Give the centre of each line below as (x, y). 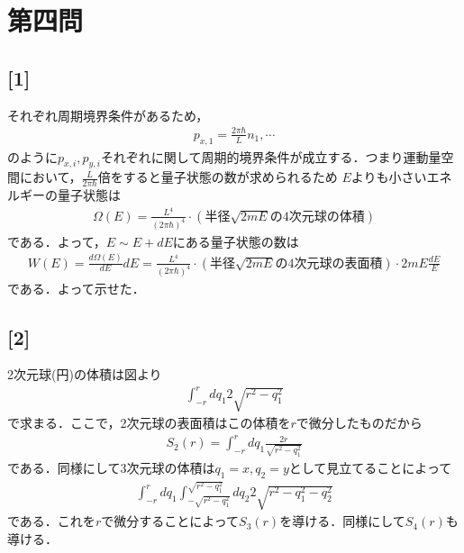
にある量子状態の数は (236, 241)
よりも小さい (389, 177)
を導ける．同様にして (342, 521)
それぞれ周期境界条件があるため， (108, 115)
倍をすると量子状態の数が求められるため (218, 177)
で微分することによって (170, 521)
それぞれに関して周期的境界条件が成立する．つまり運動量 (271, 156)
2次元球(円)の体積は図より (85, 374)
